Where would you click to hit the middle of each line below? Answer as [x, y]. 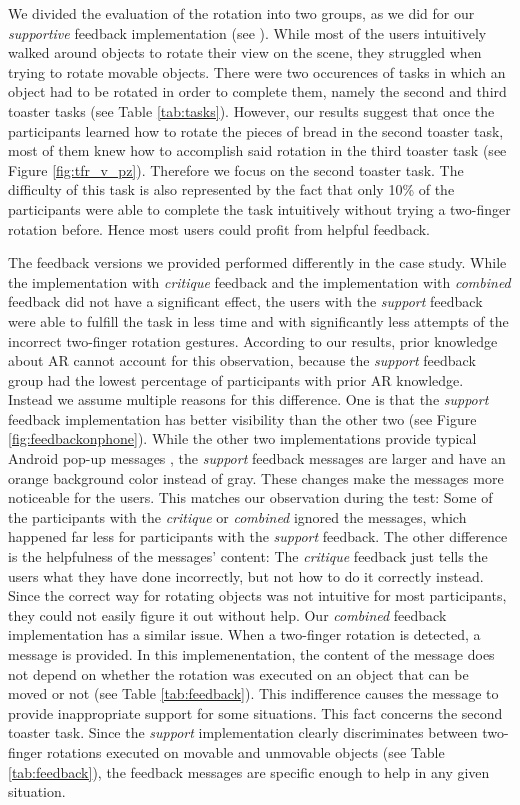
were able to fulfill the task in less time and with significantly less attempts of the [258, 320]
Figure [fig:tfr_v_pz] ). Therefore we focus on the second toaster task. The [236, 169]
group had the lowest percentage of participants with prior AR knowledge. [236, 379]
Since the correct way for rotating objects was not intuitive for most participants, [257, 595]
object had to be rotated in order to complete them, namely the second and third [257, 91]
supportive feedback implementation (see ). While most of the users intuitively [247, 32]
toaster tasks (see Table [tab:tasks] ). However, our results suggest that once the [251, 110]
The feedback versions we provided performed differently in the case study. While [257, 262]
